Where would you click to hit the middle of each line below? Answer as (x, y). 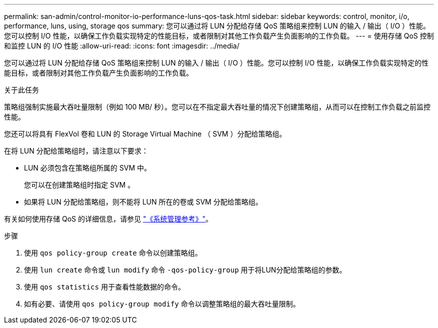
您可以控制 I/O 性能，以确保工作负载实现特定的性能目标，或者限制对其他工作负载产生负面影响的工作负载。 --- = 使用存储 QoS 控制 (219, 36)
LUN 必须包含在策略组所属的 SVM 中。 (87, 168)
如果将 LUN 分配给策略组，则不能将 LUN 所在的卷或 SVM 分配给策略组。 (143, 202)
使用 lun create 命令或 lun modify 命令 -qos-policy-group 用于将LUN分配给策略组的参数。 (185, 270)
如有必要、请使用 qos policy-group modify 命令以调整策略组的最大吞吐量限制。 (162, 304)
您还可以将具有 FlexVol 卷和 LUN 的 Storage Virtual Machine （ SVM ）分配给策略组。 (145, 134)
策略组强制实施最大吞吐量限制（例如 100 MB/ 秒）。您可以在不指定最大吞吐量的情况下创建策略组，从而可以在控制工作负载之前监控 (217, 107)
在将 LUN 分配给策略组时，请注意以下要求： (76, 151)
